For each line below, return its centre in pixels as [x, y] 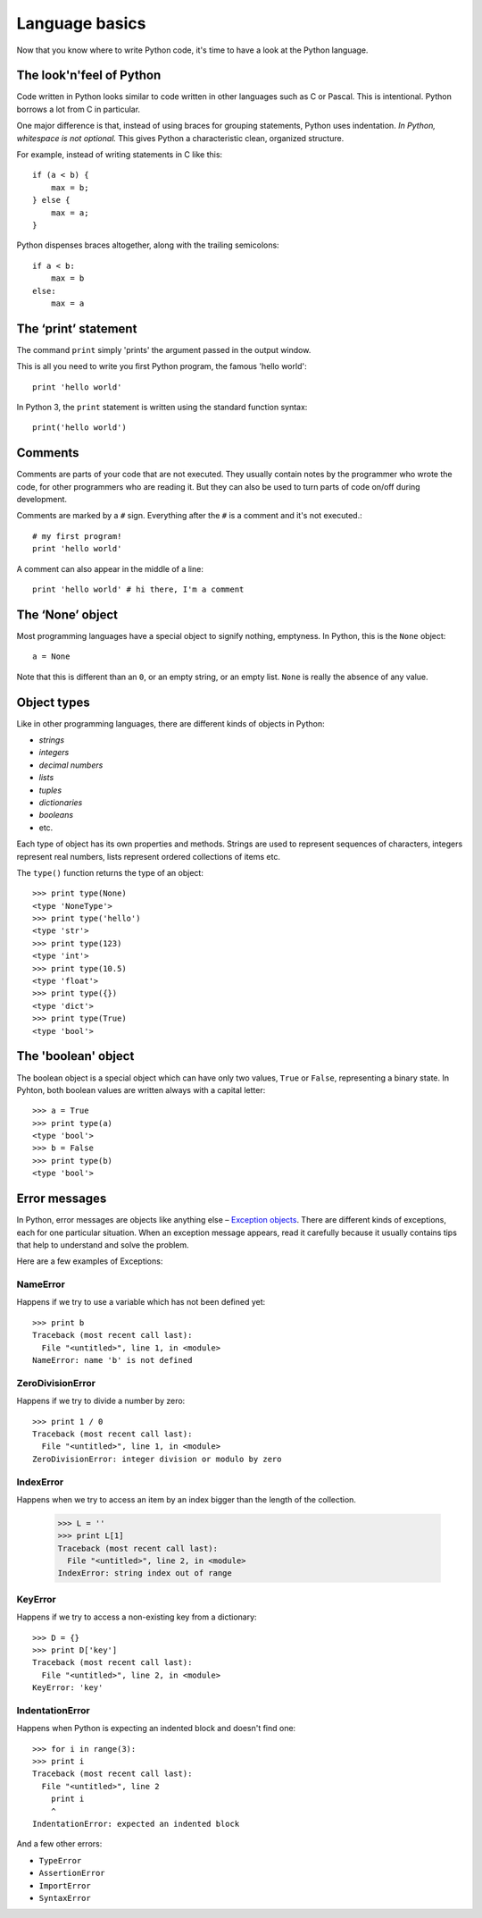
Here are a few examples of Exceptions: [90, 1261]
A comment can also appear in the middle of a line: [110, 568]
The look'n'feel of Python [89, 76]
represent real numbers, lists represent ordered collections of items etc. [149, 856]
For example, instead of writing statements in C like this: [120, 155]
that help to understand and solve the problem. [103, 1245]
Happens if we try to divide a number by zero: [101, 1401]
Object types [53, 702]
